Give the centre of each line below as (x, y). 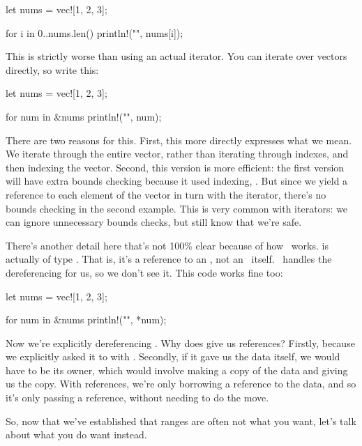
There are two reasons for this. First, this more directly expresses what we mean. (179, 140)
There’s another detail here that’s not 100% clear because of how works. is (167, 245)
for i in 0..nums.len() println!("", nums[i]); (95, 32)
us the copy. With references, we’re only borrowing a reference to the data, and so (181, 384)
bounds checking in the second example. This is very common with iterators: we (177, 208)
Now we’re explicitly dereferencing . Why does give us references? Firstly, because (180, 343)
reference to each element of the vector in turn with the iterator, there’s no (166, 194)
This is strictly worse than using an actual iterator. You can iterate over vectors (176, 56)
